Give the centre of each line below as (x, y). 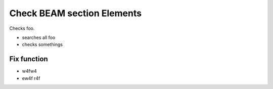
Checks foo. (22, 28)
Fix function (29, 59)
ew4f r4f (31, 78)
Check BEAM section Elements (75, 13)
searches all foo (39, 37)
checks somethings (42, 45)
